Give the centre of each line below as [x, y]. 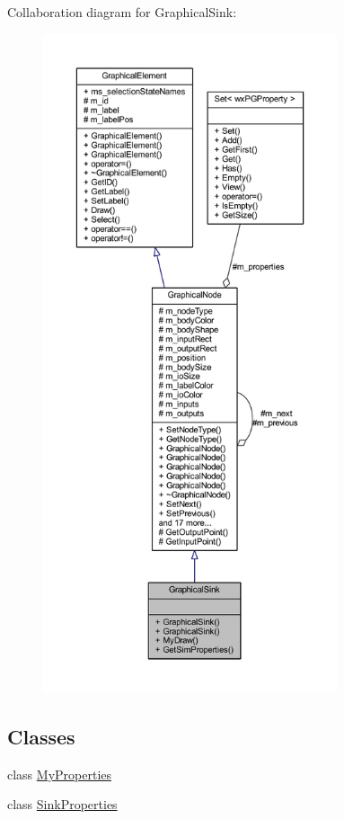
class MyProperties [60, 774]
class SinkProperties [62, 804]
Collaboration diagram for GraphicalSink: [122, 12]
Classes [41, 736]
